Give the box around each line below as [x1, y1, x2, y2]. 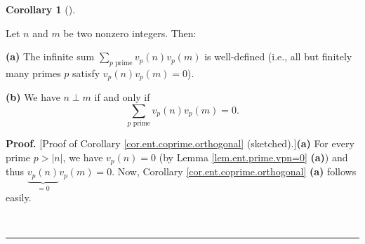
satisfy [72, 65, 100, 80]
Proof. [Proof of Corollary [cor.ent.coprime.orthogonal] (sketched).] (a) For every [6, 136, 354, 151]
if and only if [94, 90, 150, 104]
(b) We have [6, 90, 60, 104]
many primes [6, 65, 61, 80]
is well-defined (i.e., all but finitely [204, 49, 352, 64]
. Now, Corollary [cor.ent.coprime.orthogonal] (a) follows [112, 164, 357, 179]
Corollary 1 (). [6, 2, 76, 16]
